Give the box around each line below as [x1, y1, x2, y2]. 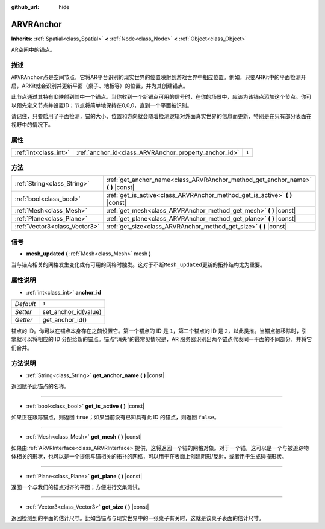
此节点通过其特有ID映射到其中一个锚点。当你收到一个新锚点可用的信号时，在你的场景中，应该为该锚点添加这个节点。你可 [11, 93, 312, 101]
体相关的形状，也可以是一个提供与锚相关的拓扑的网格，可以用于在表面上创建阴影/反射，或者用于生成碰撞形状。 [11, 452, 288, 460]
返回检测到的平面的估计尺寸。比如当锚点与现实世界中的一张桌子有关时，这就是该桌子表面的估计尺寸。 [11, 514, 264, 521]
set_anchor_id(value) [42, 307, 102, 316]
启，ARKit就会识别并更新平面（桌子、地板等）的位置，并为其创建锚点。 [11, 82, 189, 89]
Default [14, 299, 36, 308]
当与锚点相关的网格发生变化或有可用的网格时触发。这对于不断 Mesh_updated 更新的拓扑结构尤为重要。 [11, 261, 266, 268]
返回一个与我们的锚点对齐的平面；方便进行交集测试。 [11, 484, 143, 490]
